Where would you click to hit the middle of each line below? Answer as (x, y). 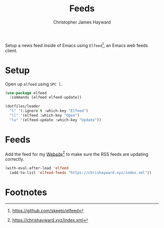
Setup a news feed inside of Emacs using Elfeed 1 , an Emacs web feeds (76, 45)
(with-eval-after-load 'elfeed (37, 168)
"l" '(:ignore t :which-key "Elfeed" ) (49, 111)
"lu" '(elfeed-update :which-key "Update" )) (55, 120)
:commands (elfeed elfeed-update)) (46, 98)
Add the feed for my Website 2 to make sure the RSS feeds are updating (77, 153)
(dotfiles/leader (23, 106)
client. (11, 51)
